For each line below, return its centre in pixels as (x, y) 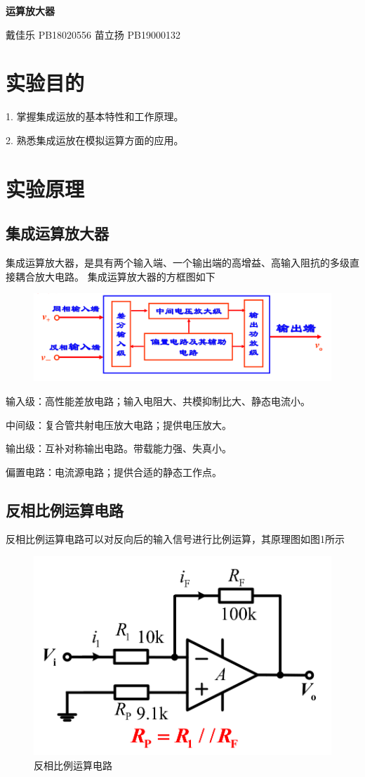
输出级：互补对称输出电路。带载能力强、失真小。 (119, 448)
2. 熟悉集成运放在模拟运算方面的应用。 (95, 140)
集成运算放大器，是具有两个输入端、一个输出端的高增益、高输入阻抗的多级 (178, 263)
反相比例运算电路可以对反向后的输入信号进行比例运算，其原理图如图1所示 (175, 539)
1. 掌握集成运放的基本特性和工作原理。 (95, 116)
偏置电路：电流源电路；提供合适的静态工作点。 (114, 471)
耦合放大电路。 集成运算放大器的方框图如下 (115, 276)
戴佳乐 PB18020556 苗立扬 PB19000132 (93, 34)
